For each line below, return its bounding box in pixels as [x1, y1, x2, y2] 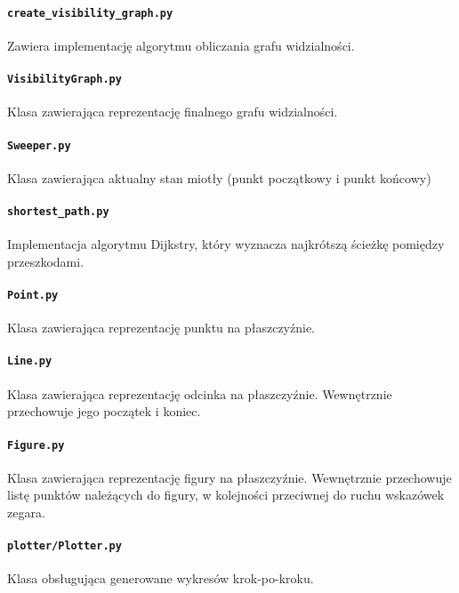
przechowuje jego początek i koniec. [7, 402, 201, 421]
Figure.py [7, 438, 65, 452]
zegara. [7, 502, 45, 521]
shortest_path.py [7, 204, 109, 218]
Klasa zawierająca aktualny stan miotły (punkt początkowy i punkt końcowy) [7, 168, 431, 187]
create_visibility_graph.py [7, 6, 173, 20]
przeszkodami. [7, 252, 85, 270]
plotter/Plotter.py [7, 540, 122, 553]
